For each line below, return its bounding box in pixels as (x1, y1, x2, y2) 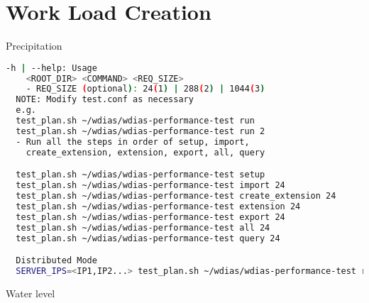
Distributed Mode (16, 255, 97, 266)
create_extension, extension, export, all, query (26, 147, 265, 158)
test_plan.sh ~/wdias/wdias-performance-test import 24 (16, 180, 285, 191)
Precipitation (6, 38, 62, 53)
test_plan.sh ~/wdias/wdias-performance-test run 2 (16, 126, 265, 136)
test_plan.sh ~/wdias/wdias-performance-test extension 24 (16, 201, 301, 211)
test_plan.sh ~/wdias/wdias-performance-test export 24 (16, 211, 285, 222)
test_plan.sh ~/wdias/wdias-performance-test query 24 (16, 233, 280, 243)
